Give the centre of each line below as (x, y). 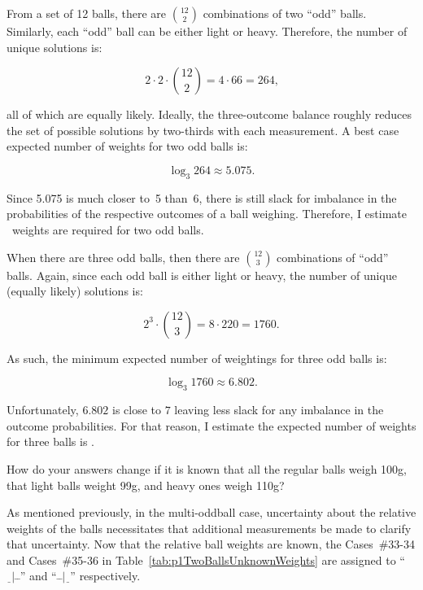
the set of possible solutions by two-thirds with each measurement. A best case (203, 130)
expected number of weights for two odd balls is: (127, 146)
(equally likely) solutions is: (75, 291)
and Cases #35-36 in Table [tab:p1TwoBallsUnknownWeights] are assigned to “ (206, 559)
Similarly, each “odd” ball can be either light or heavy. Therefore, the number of (207, 31)
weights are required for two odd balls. (108, 229)
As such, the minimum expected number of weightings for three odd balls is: (197, 358)
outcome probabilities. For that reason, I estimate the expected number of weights (211, 425)
